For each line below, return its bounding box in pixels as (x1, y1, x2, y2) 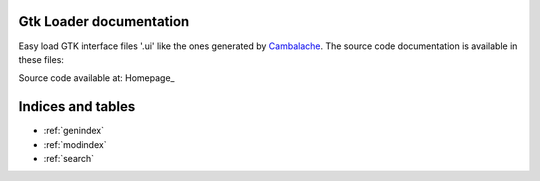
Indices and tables (18, 98, 136, 115)
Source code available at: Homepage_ (18, 72, 175, 84)
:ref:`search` (43, 152, 95, 164)
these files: (18, 53, 65, 65)
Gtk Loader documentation (18, 13, 190, 30)
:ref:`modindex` (43, 138, 107, 150)
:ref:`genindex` (43, 125, 105, 137)
